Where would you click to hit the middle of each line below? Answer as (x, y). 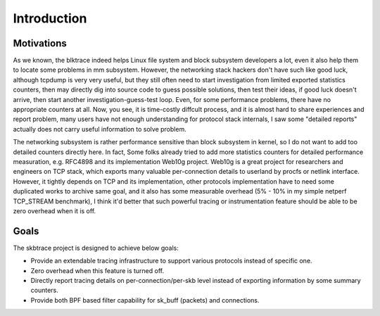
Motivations (40, 43)
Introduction (50, 18)
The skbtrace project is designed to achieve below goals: (96, 248)
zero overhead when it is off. (55, 210)
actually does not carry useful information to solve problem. (100, 129)
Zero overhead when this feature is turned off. (97, 270)
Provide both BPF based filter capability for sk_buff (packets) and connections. (145, 300)
